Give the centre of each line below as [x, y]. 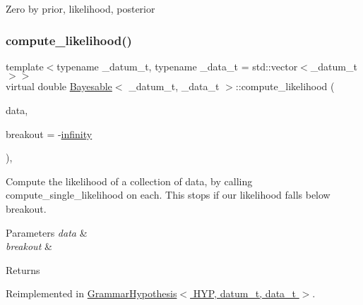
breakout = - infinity [49, 133]
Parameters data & [47, 232]
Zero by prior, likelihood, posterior [81, 8]
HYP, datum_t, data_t [245, 293]
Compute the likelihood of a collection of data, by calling [129, 181]
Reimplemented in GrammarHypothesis [91, 293]
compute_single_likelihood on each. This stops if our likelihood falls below [168, 195]
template [25, 66]
